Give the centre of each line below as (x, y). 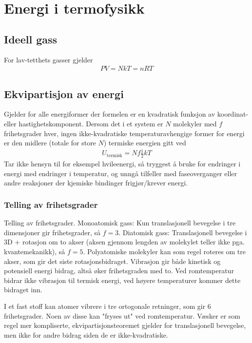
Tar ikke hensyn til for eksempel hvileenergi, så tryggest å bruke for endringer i (122, 164)
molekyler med (195, 123)
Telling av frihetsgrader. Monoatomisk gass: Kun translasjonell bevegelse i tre (120, 223)
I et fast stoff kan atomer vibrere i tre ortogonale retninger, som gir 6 (107, 306)
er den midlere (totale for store (50, 143)
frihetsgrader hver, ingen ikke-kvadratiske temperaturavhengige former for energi (124, 133)
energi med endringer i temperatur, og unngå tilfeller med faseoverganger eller (120, 173)
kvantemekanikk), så (35, 251)
